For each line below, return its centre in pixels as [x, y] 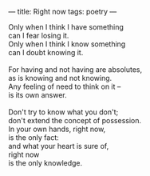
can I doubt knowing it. [46, 52]
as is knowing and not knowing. [60, 78]
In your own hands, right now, [57, 129]
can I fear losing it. [39, 36]
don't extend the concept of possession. [75, 120]
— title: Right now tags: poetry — [63, 12]
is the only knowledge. [45, 163]
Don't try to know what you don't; [63, 112]
